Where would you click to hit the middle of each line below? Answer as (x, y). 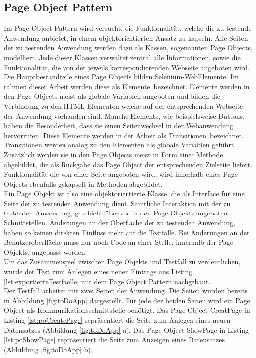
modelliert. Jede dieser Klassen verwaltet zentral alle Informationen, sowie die (122, 57)
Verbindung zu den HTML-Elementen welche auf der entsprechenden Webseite (124, 106)
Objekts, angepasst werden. (46, 251)
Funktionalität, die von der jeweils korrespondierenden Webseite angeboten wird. (127, 67)
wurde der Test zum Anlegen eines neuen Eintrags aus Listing (98, 271)
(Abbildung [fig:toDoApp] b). (48, 349)
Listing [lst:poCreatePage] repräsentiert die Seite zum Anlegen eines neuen (117, 320)
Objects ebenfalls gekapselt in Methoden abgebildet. (83, 183)
